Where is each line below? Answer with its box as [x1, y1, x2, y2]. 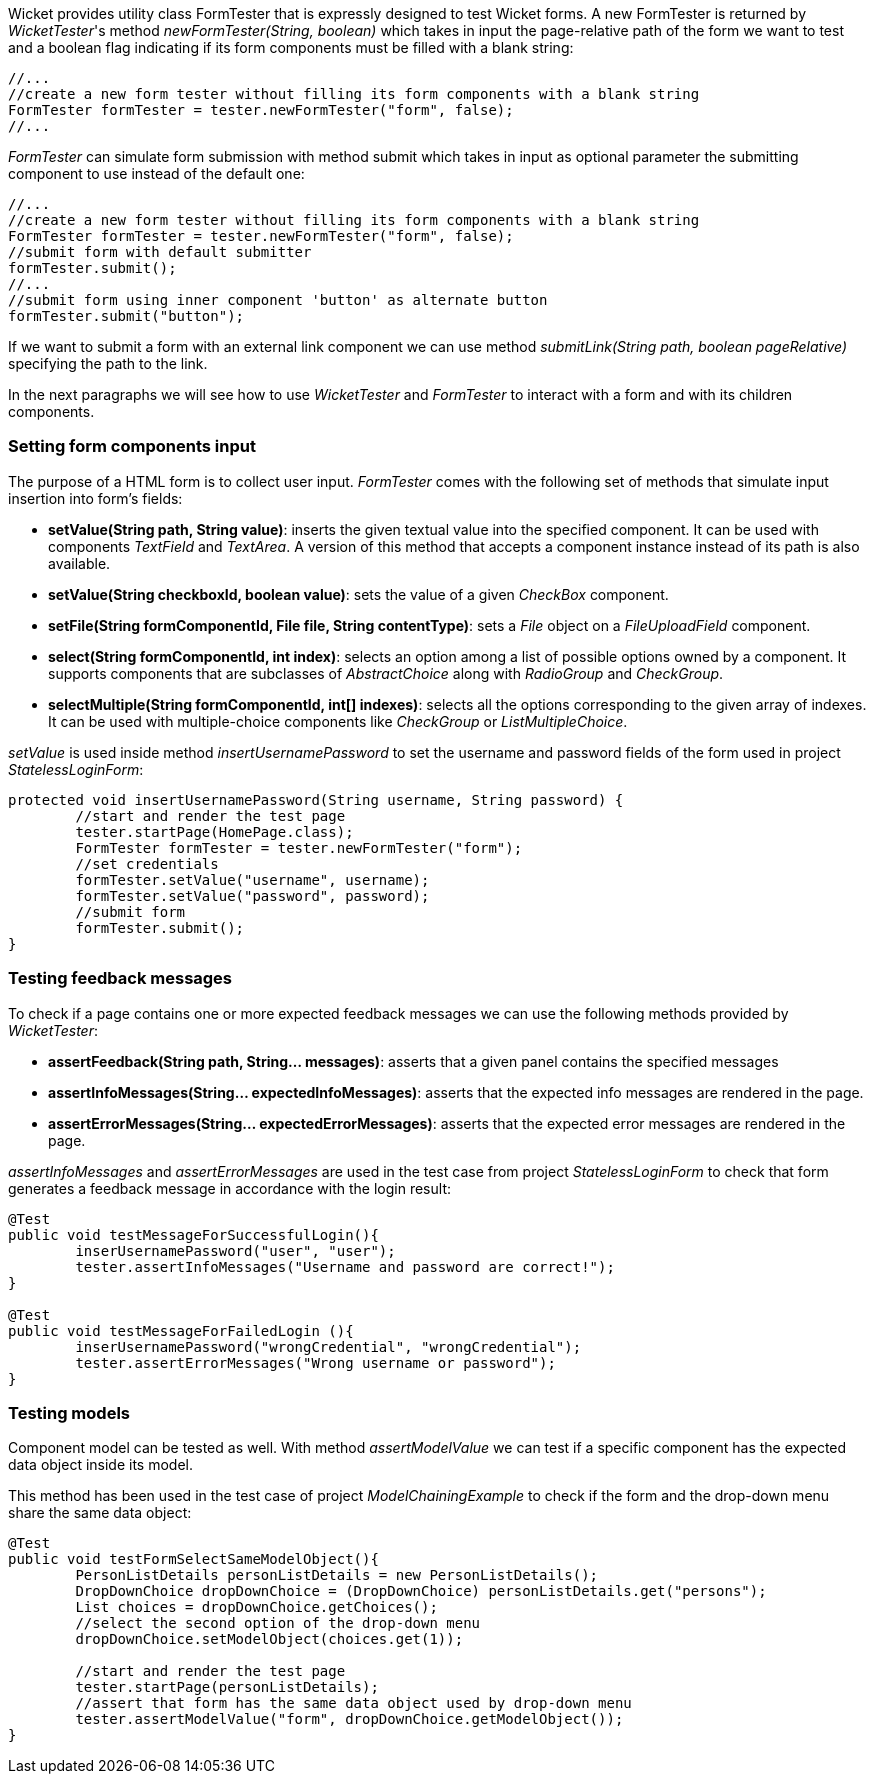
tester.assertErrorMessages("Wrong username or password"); [75, 1354, 556, 1371]
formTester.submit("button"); [8, 308, 245, 324]
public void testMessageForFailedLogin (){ [8, 1322, 354, 1339]
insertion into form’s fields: [8, 489, 183, 507]
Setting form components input [8, 436, 256, 457]
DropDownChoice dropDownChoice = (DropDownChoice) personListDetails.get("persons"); [75, 1583, 767, 1600]
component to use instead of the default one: [8, 165, 305, 182]
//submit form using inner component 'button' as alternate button [8, 292, 548, 308]
